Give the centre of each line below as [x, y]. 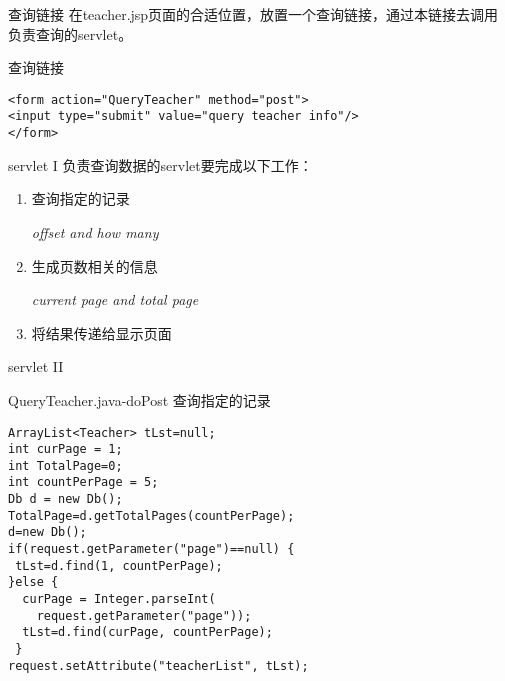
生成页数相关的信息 [94, 265]
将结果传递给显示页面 [101, 332]
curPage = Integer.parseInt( [119, 599]
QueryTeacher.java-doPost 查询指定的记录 [139, 399]
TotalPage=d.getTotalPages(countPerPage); [151, 515]
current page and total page [115, 299]
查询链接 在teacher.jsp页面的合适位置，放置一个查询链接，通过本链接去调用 [253, 14]
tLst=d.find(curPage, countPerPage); [147, 632]
